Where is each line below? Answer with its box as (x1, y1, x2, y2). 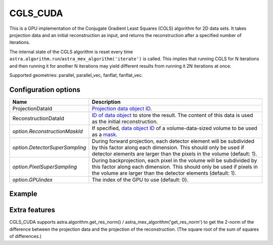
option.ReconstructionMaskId (12, 128, 83, 135)
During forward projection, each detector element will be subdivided (92, 137, 255, 144)
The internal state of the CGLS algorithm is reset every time (9, 49, 133, 55)
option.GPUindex (12, 176, 53, 183)
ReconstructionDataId (12, 114, 64, 121)
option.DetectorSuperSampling (12, 144, 86, 151)
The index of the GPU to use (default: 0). (92, 176, 189, 183)
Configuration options (9, 85, 81, 94)
